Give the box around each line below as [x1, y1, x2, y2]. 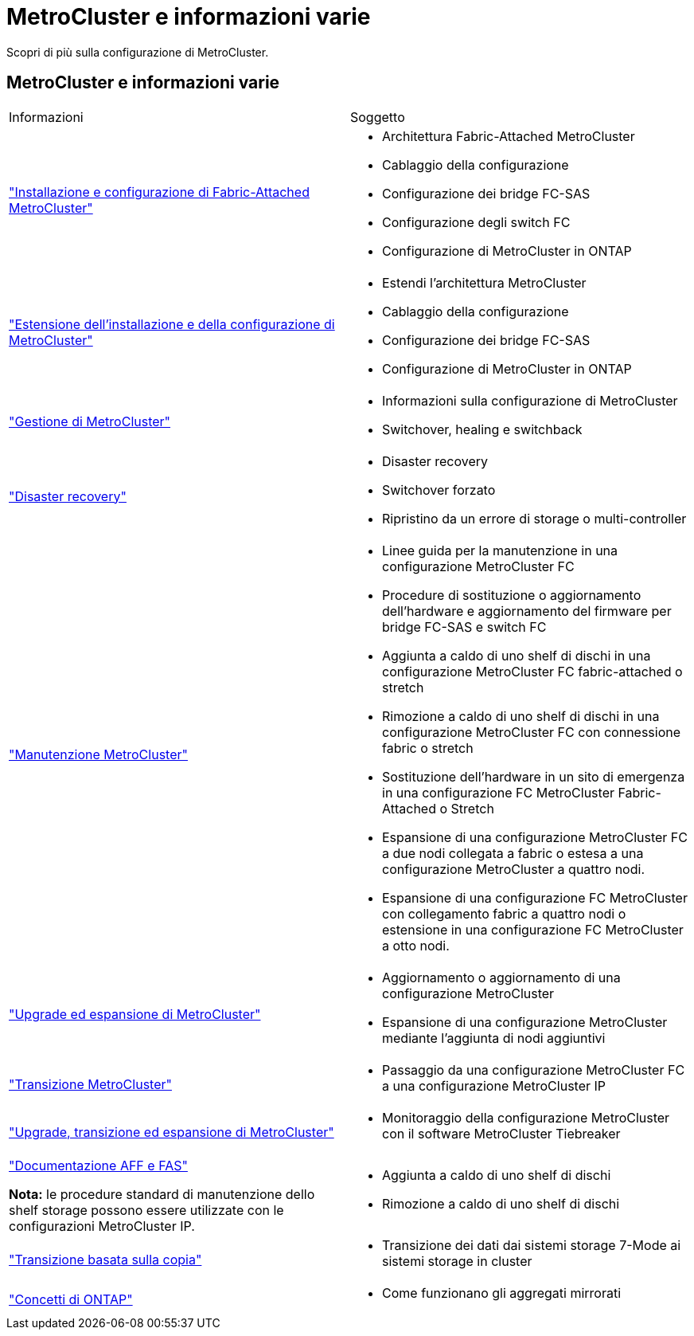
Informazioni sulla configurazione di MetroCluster [382, 392, 678, 409]
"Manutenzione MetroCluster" [9, 746, 188, 762]
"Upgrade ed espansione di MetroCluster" [9, 1005, 261, 1022]
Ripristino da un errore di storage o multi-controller [382, 510, 687, 527]
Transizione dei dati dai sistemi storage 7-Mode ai [382, 1236, 681, 1253]
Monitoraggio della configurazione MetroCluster [382, 1109, 670, 1126]
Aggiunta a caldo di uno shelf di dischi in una [382, 647, 651, 664]
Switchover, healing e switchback [382, 421, 583, 437]
